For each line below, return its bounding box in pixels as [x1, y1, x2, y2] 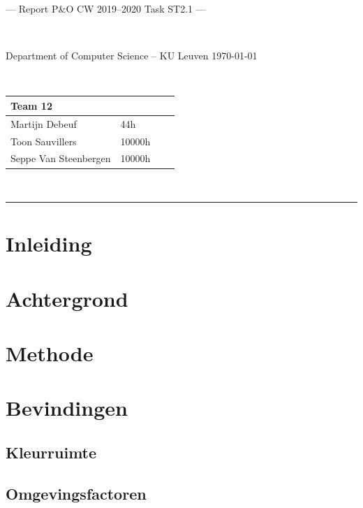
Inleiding [6, 229, 92, 258]
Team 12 [10, 98, 52, 113]
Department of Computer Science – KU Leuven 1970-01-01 [6, 48, 258, 63]
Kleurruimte [6, 441, 97, 463]
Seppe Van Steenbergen [10, 151, 111, 166]
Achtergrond [6, 284, 128, 312]
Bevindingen [6, 393, 128, 422]
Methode [6, 339, 94, 368]
